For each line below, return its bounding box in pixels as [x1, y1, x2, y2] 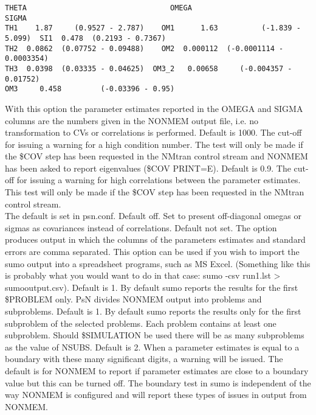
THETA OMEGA [5, 4, 192, 12]
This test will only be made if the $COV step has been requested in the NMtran [5, 186, 304, 198]
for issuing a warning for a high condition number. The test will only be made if [5, 138, 303, 150]
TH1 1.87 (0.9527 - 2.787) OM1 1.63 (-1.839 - [5, 24, 301, 33]
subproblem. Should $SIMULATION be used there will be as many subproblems [5, 329, 304, 341]
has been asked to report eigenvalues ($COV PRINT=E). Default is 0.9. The [5, 161, 291, 174]
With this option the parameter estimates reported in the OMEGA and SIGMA [5, 102, 303, 114]
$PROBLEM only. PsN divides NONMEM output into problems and [5, 293, 262, 305]
